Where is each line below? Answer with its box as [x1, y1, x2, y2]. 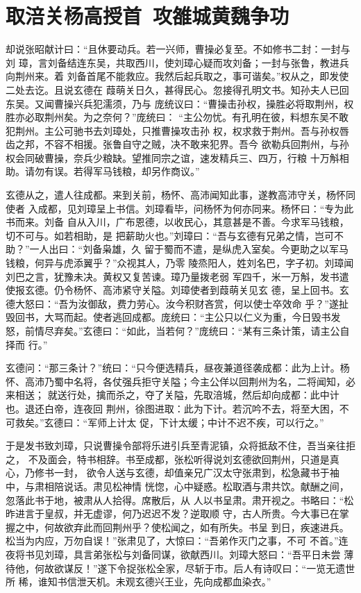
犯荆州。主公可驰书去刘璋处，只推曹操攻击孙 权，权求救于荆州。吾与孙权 [6, 123, 339, 137]
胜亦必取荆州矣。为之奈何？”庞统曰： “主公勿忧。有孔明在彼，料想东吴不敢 [6, 110, 349, 124]
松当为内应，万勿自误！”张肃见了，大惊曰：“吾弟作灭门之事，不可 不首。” [6, 533, 339, 548]
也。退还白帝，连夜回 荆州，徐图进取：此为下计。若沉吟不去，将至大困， [6, 401, 339, 415]
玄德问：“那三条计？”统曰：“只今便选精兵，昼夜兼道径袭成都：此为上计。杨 [6, 360, 350, 375]
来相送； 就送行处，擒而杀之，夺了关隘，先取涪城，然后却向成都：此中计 [6, 387, 339, 402]
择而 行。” [6, 337, 48, 351]
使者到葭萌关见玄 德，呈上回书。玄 [190, 283, 349, 297]
